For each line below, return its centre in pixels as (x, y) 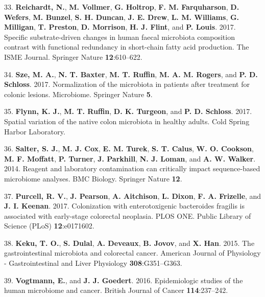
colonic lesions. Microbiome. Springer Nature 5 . (78, 94)
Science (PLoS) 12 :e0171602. (49, 226)
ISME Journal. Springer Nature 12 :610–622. (73, 56)
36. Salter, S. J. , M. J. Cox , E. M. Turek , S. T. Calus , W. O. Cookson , (129, 148)
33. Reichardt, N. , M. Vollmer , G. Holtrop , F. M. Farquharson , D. (122, 7)
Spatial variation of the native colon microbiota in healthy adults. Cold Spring (127, 121)
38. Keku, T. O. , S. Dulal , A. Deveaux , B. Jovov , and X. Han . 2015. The (129, 243)
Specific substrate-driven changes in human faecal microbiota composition (119, 37)
